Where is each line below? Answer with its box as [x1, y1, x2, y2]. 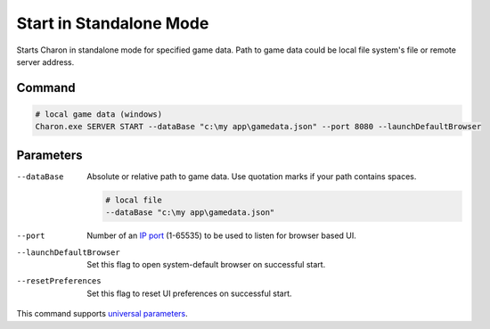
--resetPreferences [16, 276, 102, 286]
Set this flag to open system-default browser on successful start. [86, 259, 326, 269]
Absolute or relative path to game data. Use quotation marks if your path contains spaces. [86, 170, 417, 182]
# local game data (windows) [35, 109, 163, 119]
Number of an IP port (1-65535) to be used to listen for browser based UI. [86, 230, 356, 241]
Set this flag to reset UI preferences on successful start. [86, 288, 293, 299]
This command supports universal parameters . [16, 308, 189, 319]
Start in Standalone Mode [16, 13, 209, 33]
